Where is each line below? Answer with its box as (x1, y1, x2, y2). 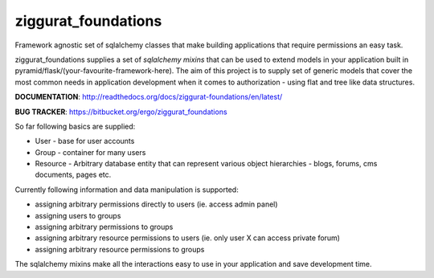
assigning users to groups (35, 211, 121, 220)
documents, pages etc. (35, 170, 112, 180)
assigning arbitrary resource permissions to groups (35, 244, 205, 254)
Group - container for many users (35, 147, 146, 157)
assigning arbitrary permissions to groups (35, 222, 174, 232)
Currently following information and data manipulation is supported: (14, 185, 239, 194)
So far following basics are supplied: (14, 121, 136, 131)
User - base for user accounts (35, 137, 135, 146)
